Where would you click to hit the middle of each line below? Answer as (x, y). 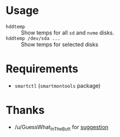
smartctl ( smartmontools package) (58, 85)
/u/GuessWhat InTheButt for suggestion (62, 128)
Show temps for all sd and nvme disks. (68, 32)
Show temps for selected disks (60, 44)
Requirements (42, 69)
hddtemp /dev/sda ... (33, 38)
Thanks (25, 110)
